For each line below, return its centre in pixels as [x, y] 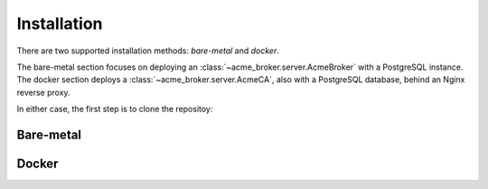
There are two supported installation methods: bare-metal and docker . [148, 51]
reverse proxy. [44, 92]
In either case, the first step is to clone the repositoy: [115, 109]
